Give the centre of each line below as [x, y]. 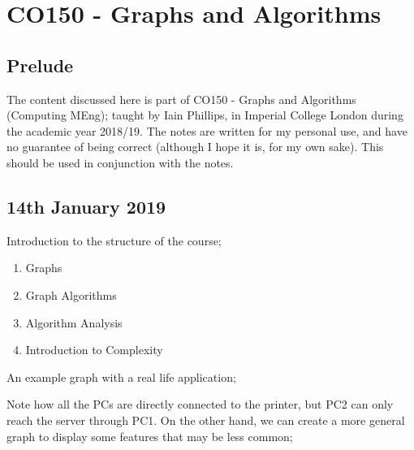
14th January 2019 [86, 206]
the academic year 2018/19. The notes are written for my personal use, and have [207, 130]
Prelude [40, 65]
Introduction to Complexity [94, 350]
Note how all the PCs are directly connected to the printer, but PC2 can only [200, 404]
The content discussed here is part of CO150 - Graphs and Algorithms [181, 99]
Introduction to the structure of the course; [114, 240]
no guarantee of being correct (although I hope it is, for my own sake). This [195, 147]
